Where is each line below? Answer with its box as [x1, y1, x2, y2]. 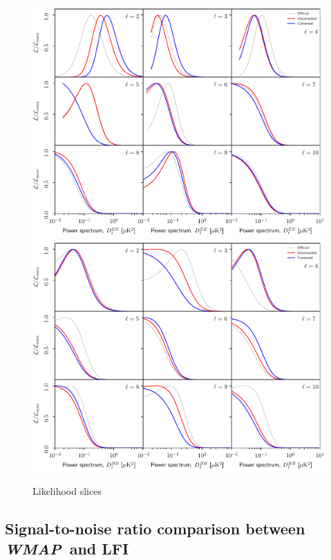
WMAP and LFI [5, 537, 129, 559]
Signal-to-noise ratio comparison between [5, 517, 305, 539]
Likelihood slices [32, 483, 102, 498]
